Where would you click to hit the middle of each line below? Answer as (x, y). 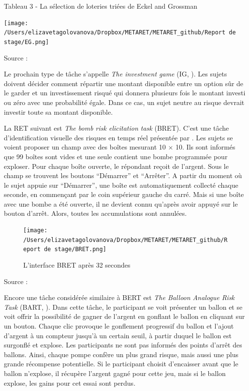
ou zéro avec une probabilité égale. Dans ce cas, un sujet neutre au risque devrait (124, 102)
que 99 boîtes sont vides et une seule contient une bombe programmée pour (116, 156)
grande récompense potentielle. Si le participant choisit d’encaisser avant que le (121, 364)
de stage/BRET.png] (75, 249)
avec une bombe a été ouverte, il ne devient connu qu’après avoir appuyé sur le (121, 203)
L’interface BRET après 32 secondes (77, 265)
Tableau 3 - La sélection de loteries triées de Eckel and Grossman (101, 6)
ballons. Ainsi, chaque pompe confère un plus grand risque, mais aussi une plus (121, 354)
